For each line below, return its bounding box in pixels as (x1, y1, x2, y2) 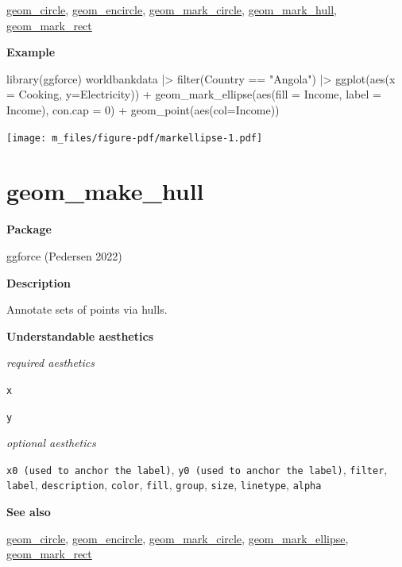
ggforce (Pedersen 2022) (6, 247, 122, 264)
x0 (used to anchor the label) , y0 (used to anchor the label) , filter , (6, 461, 388, 477)
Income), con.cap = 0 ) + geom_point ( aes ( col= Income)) (6, 101, 280, 118)
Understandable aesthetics (6, 327, 153, 344)
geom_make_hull (6, 175, 204, 207)
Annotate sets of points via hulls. (6, 301, 168, 318)
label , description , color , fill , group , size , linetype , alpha (6, 476, 322, 493)
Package (6, 221, 52, 237)
